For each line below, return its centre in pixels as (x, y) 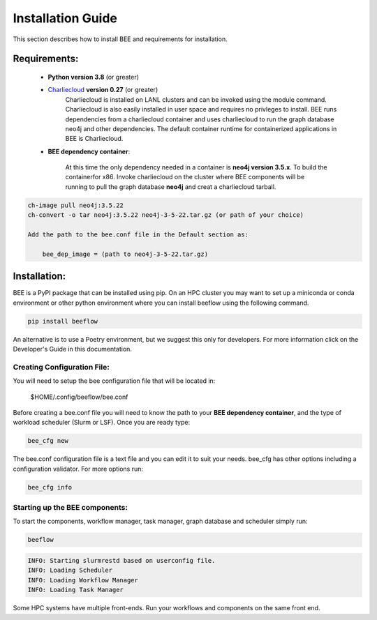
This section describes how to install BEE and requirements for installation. (120, 39)
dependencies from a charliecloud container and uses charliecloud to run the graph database (200, 119)
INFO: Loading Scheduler (70, 570)
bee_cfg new (48, 441)
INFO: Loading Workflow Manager (83, 580)
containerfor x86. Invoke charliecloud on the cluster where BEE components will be (185, 177)
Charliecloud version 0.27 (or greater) (103, 90)
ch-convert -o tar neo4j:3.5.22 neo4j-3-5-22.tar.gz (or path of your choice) (165, 215)
